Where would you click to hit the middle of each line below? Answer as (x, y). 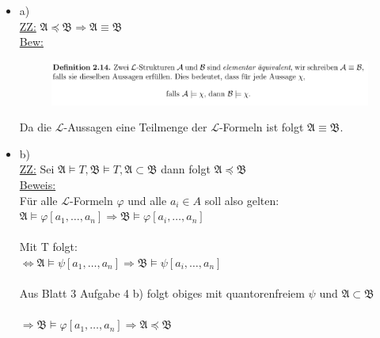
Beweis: (38, 185)
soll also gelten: (242, 200)
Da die (36, 127)
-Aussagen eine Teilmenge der (135, 127)
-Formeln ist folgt (261, 127)
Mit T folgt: (48, 247)
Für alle (38, 200)
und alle (147, 200)
